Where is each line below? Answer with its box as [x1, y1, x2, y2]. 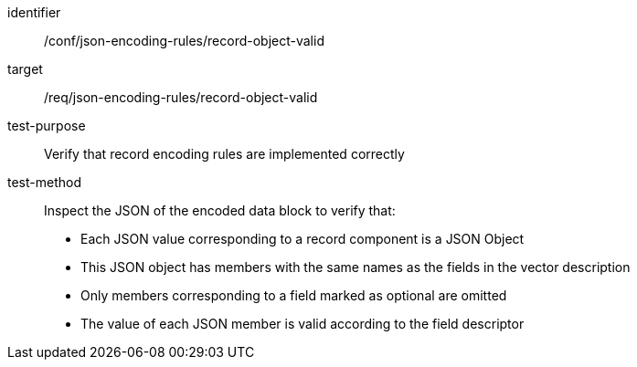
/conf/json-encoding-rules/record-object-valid [44, 33, 324, 48]
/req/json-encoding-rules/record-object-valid [44, 89, 318, 105]
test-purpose [7, 118, 86, 133]
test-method [7, 174, 81, 190]
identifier [7, 5, 61, 20]
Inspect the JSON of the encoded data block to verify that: [44, 203, 396, 218]
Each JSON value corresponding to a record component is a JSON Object [80, 231, 525, 246]
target [7, 61, 43, 77]
